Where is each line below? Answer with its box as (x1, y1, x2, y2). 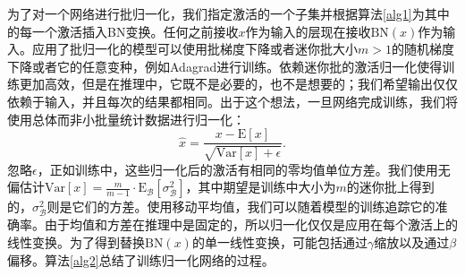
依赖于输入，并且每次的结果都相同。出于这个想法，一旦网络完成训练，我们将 (7, 91, 458, 110)
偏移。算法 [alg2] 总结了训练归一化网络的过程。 (7, 250, 275, 269)
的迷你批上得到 (346, 177, 435, 196)
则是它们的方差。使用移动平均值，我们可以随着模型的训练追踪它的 (46, 197, 435, 216)
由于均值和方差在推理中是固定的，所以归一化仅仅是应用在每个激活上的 (44, 215, 458, 234)
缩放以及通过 (374, 232, 450, 251)
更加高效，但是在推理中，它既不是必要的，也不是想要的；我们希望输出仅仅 (19, 74, 458, 93)
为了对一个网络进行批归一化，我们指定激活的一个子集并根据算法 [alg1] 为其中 (7, 4, 450, 22)
